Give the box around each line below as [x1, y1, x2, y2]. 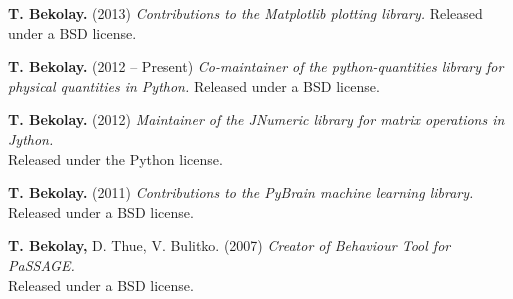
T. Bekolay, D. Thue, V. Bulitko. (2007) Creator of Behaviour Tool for [8, 235, 451, 256]
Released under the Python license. [8, 148, 223, 169]
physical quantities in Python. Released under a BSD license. [8, 75, 380, 96]
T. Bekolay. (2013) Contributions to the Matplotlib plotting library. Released [8, 3, 483, 23]
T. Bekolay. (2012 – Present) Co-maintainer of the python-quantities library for [8, 56, 504, 77]
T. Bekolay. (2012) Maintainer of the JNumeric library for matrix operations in [8, 109, 505, 130]
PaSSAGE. [8, 254, 75, 275]
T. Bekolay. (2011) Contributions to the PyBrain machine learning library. [8, 182, 474, 203]
